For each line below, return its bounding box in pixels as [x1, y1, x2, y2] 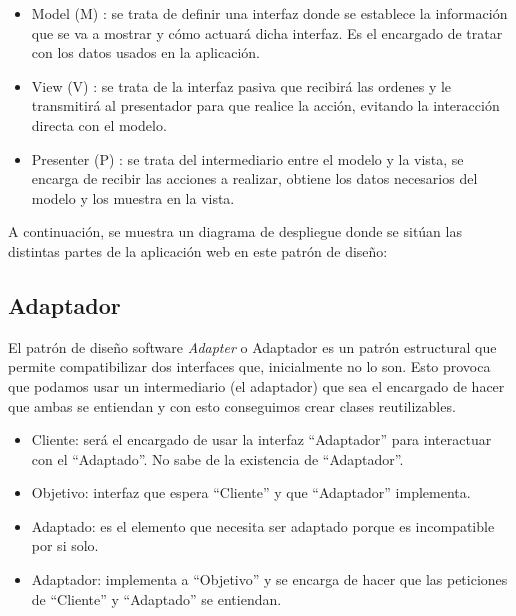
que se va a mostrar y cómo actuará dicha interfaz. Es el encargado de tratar [31, 22, 503, 43]
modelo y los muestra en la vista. [31, 187, 235, 208]
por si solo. [31, 535, 99, 556]
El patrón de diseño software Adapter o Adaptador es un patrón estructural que [8, 336, 497, 357]
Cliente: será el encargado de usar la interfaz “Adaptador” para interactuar [31, 429, 492, 450]
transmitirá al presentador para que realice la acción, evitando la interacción [31, 95, 500, 116]
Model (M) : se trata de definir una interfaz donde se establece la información [31, 3, 508, 23]
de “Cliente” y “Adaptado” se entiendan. [31, 588, 282, 609]
